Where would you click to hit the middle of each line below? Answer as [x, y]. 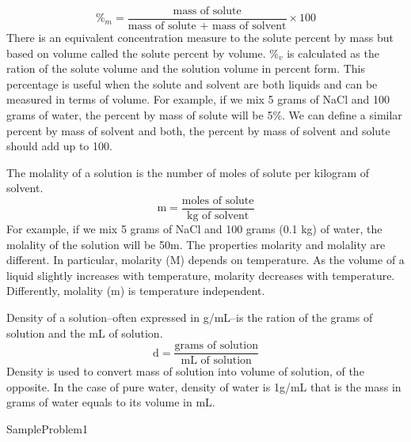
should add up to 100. [59, 146]
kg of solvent [218, 216]
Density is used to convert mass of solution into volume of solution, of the [185, 371]
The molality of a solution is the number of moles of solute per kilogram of [188, 172]
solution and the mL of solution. [85, 332]
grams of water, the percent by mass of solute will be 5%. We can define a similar [204, 115]
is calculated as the [333, 53]
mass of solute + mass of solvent [207, 26]
